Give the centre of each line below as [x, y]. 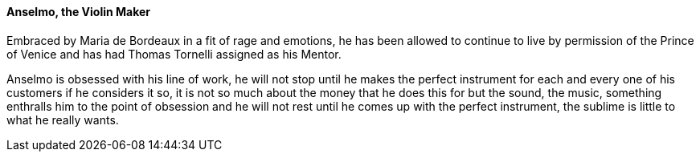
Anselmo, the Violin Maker [79, 12]
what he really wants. [63, 120]
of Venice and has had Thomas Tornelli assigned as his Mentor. [174, 54]
